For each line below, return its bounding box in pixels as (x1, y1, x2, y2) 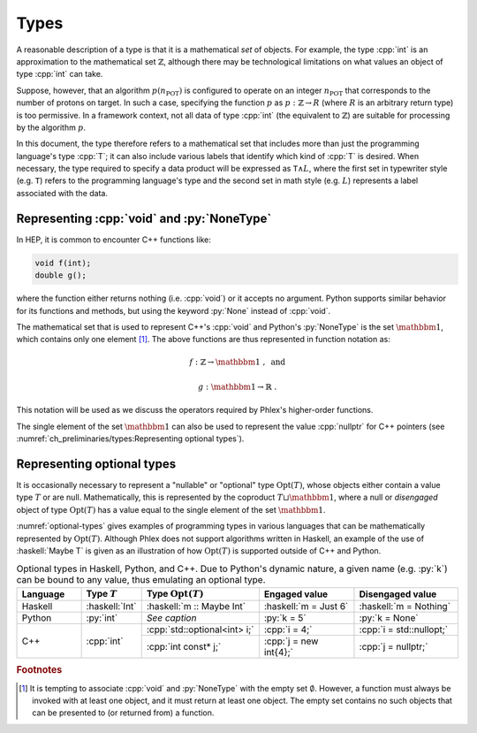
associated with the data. (16, 187, 108, 198)
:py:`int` (86, 612, 118, 624)
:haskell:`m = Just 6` (263, 600, 349, 613)
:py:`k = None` (359, 612, 419, 624)
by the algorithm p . (16, 122, 86, 133)
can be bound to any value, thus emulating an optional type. (16, 574, 266, 586)
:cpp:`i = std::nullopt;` (359, 623, 449, 636)
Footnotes (16, 664, 63, 676)
